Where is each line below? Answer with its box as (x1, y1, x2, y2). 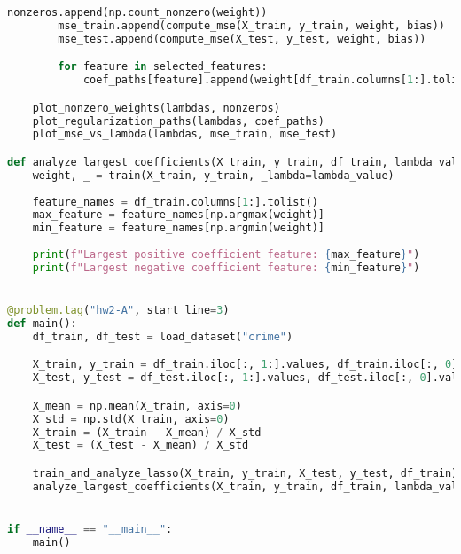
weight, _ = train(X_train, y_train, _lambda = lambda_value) (32, 168, 395, 182)
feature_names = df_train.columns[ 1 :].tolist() (32, 195, 318, 208)
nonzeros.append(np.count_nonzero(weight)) (7, 6, 268, 19)
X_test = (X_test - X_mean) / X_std (32, 439, 249, 452)
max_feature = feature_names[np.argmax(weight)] (32, 208, 324, 222)
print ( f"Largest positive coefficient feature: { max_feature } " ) (32, 248, 420, 261)
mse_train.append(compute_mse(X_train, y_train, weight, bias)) (58, 19, 445, 32)
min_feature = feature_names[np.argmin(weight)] (32, 222, 324, 235)
